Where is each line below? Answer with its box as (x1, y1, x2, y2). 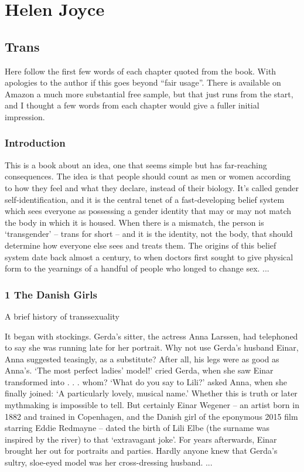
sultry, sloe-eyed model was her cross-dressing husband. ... (5, 456, 213, 468)
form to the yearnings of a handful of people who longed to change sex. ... (5, 262, 269, 274)
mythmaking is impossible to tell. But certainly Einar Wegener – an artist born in (5, 399, 299, 411)
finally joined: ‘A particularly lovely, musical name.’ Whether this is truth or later (5, 387, 298, 399)
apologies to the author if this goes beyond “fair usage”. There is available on (5, 76, 281, 89)
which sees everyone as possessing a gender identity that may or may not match (5, 205, 292, 217)
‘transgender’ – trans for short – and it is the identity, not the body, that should (5, 227, 293, 240)
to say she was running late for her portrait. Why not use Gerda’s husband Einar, (5, 341, 299, 354)
